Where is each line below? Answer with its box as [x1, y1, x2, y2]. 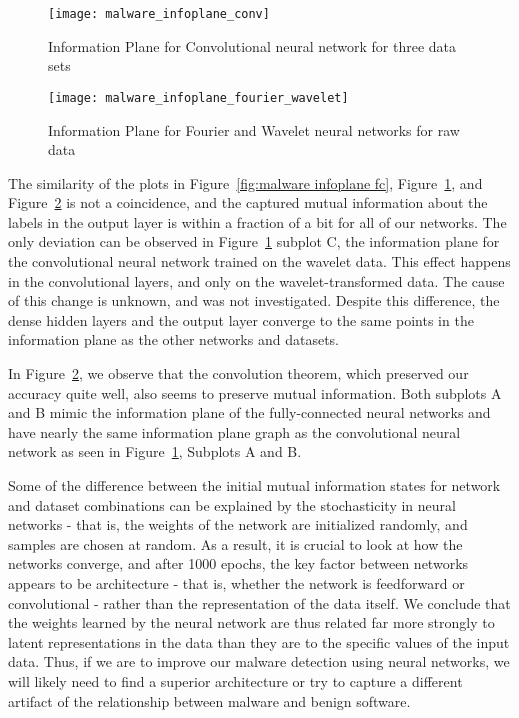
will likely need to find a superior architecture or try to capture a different [8, 670, 463, 691]
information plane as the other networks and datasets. [8, 329, 339, 350]
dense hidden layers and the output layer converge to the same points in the [8, 309, 474, 330]
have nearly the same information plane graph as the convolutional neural [8, 421, 461, 442]
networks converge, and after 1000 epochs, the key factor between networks [8, 553, 469, 574]
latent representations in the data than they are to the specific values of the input [8, 631, 510, 652]
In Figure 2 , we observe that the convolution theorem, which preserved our [8, 363, 469, 384]
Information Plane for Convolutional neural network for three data [48, 35, 457, 56]
